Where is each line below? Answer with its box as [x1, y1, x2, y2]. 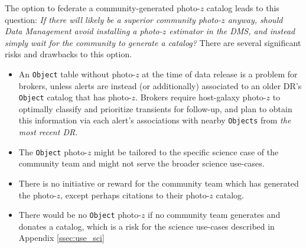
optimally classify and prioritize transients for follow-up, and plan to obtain [18, 102, 292, 115]
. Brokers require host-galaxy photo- [135, 91, 266, 103]
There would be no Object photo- [18, 208, 141, 221]
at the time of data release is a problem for [142, 67, 298, 80]
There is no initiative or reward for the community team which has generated [18, 177, 299, 189]
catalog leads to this [206, 2, 279, 14]
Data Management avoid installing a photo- [5, 25, 162, 37]
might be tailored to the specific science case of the [94, 145, 279, 158]
